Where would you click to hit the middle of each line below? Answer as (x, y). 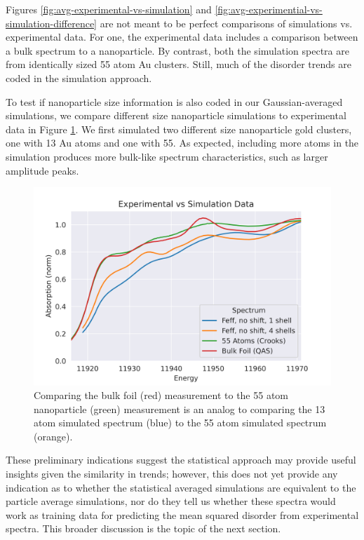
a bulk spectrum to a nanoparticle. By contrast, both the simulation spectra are (177, 50)
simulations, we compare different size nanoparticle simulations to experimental (176, 115)
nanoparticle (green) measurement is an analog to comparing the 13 (180, 409)
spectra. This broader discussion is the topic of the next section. (143, 528)
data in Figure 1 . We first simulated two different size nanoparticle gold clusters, (179, 129)
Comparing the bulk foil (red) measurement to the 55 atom (161, 395)
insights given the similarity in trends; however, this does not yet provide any (172, 474)
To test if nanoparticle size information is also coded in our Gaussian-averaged (174, 101)
